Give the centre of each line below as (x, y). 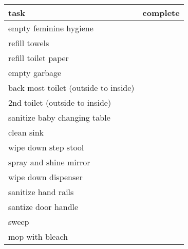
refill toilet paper (39, 58)
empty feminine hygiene (51, 28)
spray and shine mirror (49, 162)
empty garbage (35, 73)
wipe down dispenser (45, 177)
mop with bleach (38, 236)
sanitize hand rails (41, 192)
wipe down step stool (46, 147)
